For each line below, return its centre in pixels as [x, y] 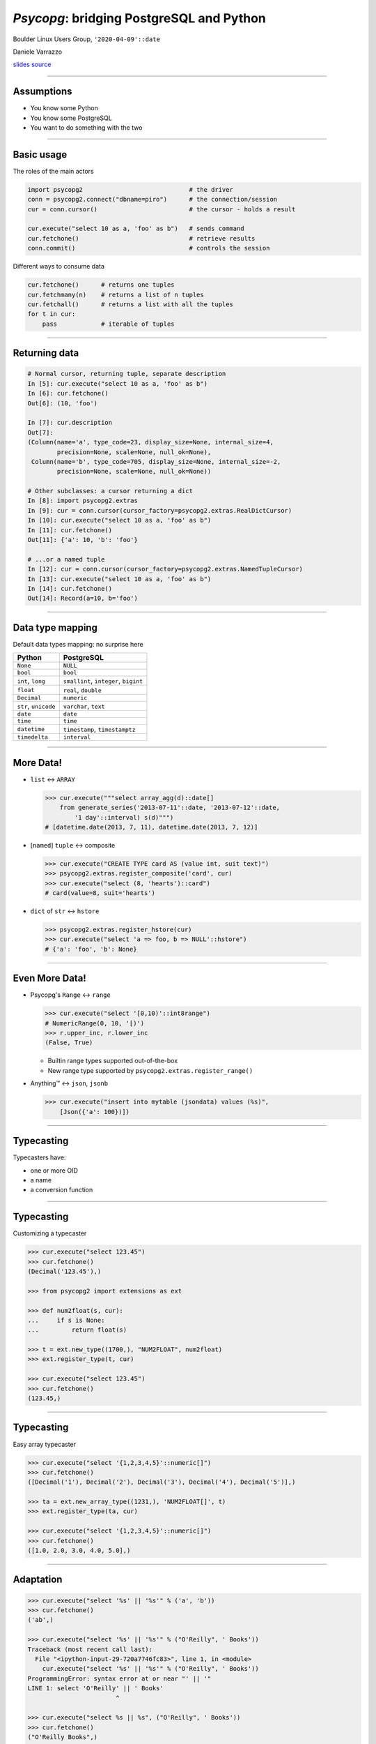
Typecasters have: [39, 1157]
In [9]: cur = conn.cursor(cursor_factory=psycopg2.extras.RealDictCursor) [160, 510]
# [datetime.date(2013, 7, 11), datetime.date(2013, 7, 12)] [151, 827]
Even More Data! [49, 978]
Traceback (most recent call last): [90, 1649]
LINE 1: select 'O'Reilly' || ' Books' [95, 1689]
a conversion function [62, 1190]
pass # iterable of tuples [108, 324]
